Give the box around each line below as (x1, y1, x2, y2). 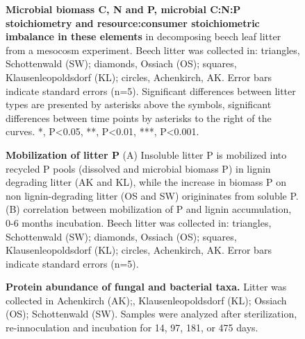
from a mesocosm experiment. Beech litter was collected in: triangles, (6, 42, 300, 57)
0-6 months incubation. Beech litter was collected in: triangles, (6, 215, 272, 229)
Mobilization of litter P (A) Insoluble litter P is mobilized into (6, 147, 287, 162)
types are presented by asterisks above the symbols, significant (6, 97, 272, 112)
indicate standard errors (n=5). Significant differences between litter (6, 83, 296, 98)
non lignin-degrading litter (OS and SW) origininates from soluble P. (6, 188, 299, 202)
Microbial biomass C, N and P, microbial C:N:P (6, 2, 241, 16)
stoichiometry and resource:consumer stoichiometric (6, 15, 260, 30)
